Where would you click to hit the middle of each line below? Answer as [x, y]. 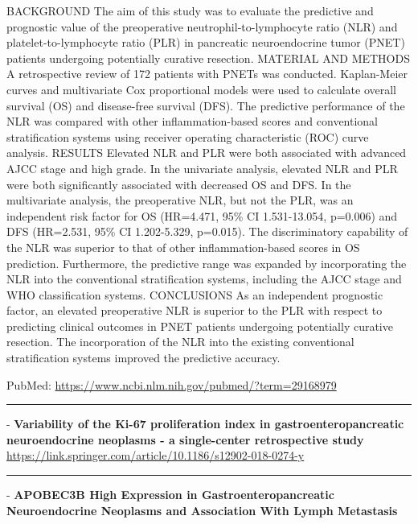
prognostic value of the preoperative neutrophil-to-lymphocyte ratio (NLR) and [202, 26]
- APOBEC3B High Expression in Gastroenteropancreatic [170, 495]
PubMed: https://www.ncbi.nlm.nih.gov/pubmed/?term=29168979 [172, 384]
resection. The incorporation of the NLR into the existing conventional [180, 342]
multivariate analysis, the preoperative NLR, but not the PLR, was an [180, 200]
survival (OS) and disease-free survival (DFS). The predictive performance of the [206, 105]
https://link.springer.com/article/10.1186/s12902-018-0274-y [156, 455]
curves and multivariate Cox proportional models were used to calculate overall [201, 89]
